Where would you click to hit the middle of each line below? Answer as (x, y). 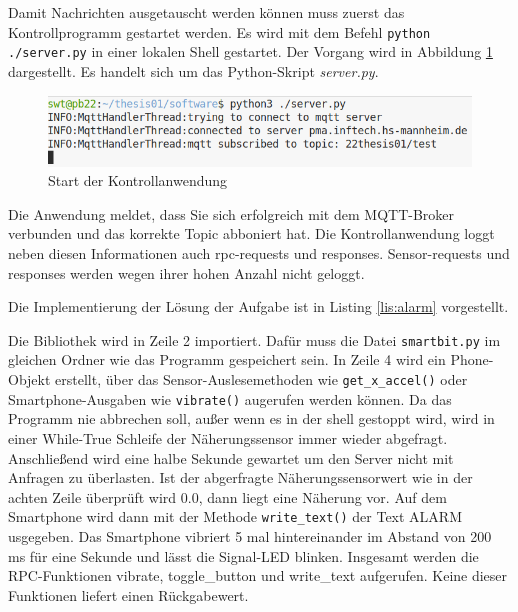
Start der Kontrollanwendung (138, 180)
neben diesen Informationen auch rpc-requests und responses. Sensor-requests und (259, 253)
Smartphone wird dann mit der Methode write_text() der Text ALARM (235, 516)
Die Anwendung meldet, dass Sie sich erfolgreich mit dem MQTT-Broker (231, 213)
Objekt (29, 379)
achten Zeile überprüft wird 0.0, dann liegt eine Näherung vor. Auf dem (227, 496)
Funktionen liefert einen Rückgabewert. (128, 594)
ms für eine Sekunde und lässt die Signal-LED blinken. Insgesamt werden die (243, 555)
